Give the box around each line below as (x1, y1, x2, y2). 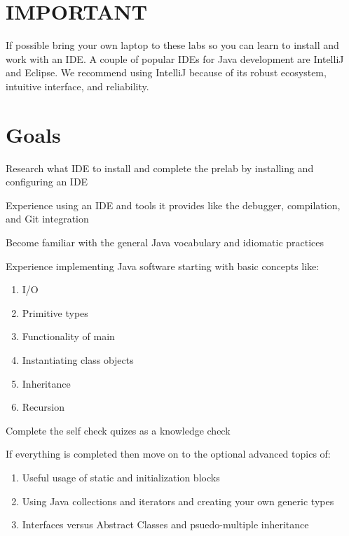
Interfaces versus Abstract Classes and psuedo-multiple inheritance (22, 517, 309, 532)
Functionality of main (22, 329, 115, 344)
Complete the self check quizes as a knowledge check (6, 423, 231, 437)
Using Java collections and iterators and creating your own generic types (22, 493, 334, 508)
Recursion (22, 400, 64, 414)
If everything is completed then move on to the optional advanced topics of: (6, 446, 331, 461)
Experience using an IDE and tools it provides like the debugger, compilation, (6, 197, 341, 212)
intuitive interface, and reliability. (6, 78, 149, 93)
